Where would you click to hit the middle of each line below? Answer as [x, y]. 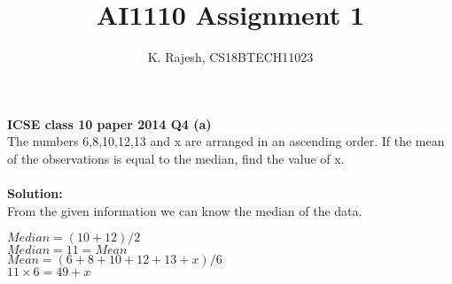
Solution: [35, 193]
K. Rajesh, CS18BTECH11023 [230, 57]
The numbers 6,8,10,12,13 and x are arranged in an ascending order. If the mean [226, 141]
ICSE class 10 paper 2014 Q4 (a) [109, 123]
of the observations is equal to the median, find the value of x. [176, 158]
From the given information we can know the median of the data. [185, 210]
